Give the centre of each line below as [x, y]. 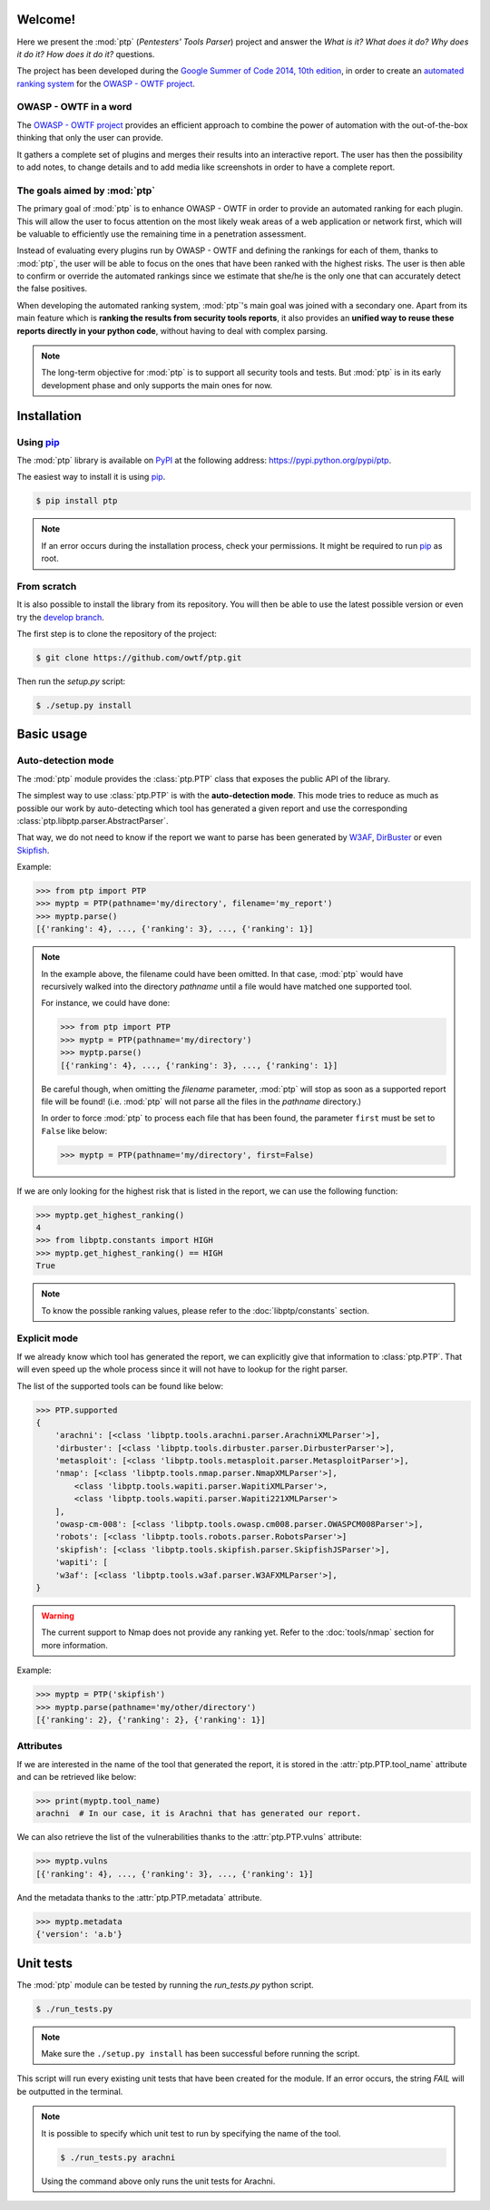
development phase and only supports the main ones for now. [157, 385]
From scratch [47, 586]
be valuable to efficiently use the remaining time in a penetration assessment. [162, 234]
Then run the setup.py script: [71, 681]
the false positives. [52, 288]
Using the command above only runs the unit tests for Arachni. [158, 2181]
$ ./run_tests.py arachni [118, 2157]
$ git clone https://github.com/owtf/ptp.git [139, 658]
